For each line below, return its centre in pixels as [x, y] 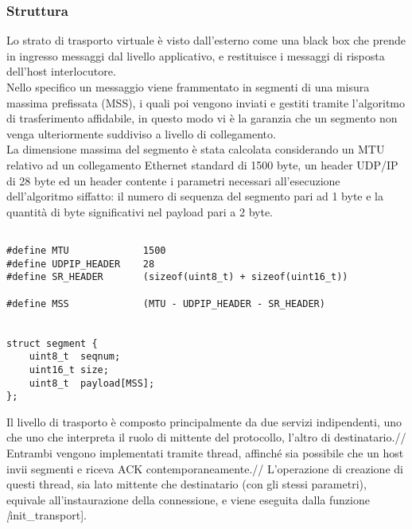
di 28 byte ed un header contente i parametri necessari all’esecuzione [173, 180]
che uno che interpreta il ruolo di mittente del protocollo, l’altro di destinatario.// [206, 437]
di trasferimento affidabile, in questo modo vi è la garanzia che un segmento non [202, 118]
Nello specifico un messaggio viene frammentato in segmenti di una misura [188, 87]
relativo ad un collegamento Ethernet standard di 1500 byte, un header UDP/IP [202, 164]
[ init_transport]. [47, 515]
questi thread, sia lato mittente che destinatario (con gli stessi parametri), [187, 484]
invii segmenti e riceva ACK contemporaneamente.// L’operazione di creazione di [205, 468]
